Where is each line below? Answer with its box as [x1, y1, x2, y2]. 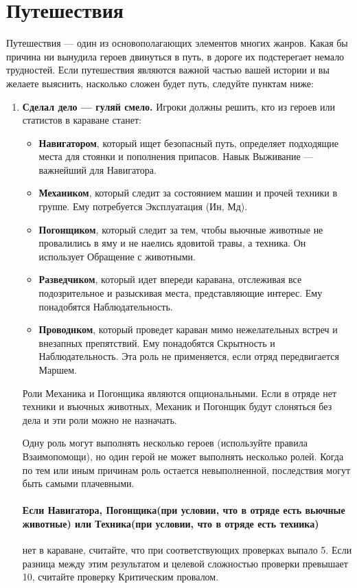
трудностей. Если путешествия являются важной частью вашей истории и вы [6, 63, 330, 77]
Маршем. [38, 363, 78, 376]
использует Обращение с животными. [38, 249, 196, 263]
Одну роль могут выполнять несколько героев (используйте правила [22, 436, 308, 450]
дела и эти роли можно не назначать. [22, 412, 177, 427]
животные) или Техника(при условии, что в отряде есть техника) [22, 516, 319, 530]
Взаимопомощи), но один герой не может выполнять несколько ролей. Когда [22, 449, 344, 463]
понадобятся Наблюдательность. [38, 299, 173, 313]
